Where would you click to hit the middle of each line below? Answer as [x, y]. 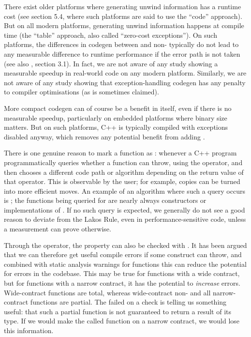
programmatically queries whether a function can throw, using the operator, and [123, 162]
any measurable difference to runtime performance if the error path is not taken [122, 54]
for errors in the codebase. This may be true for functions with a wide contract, [122, 273]
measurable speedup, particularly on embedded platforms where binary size [116, 117]
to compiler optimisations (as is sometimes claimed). [81, 92]
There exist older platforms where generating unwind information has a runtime [123, 6]
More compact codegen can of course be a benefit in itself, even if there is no [118, 108]
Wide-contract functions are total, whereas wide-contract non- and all [107, 292]
